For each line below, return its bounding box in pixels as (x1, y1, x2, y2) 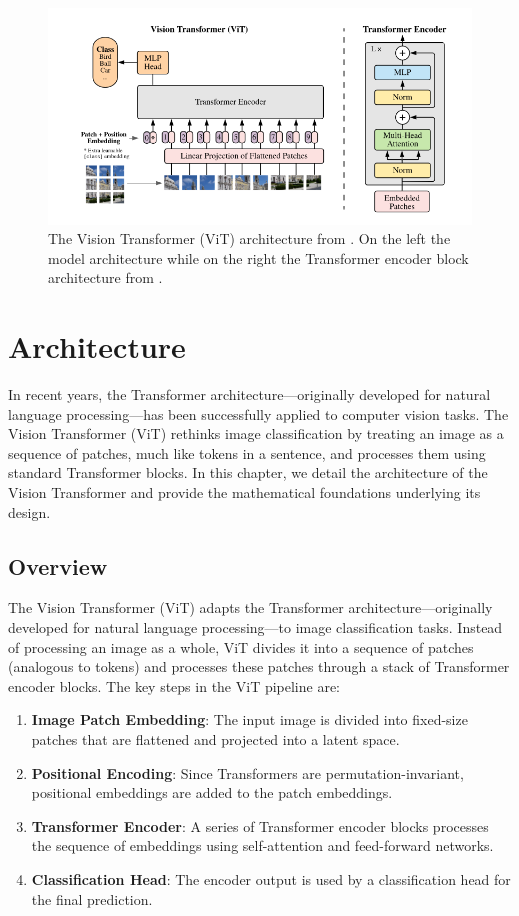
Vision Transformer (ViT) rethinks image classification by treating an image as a (8, 423, 504, 444)
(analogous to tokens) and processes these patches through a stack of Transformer (8, 656, 510, 677)
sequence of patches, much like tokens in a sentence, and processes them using (8, 442, 486, 463)
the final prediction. (31, 888, 153, 909)
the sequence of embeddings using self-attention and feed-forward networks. (31, 835, 494, 856)
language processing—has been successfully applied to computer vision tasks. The (8, 403, 509, 424)
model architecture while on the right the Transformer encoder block (48, 247, 469, 268)
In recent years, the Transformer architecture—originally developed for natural (8, 384, 491, 405)
